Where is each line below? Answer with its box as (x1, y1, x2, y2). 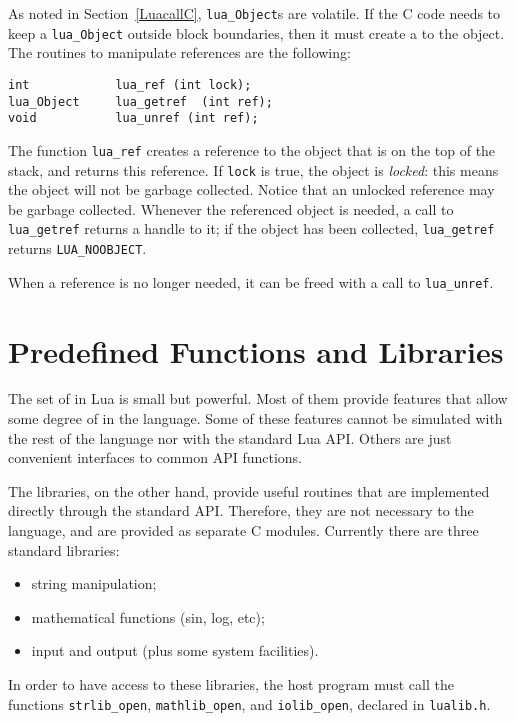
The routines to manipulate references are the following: (8, 42, 351, 63)
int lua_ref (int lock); (8, 77, 252, 92)
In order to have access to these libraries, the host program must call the (8, 674, 454, 694)
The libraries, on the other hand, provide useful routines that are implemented (8, 480, 490, 501)
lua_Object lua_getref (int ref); (8, 94, 273, 109)
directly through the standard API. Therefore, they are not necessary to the (8, 500, 474, 521)
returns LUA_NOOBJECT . (8, 238, 147, 259)
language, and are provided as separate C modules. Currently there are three (8, 520, 479, 541)
